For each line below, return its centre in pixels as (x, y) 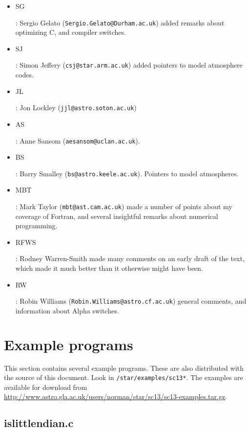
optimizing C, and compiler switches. (71, 32)
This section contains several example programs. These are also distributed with (124, 368)
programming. (36, 226)
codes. (24, 75)
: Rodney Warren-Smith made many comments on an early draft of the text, (130, 258)
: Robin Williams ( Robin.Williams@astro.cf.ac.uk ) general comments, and (131, 301)
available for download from (46, 387)
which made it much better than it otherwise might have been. (109, 268)
